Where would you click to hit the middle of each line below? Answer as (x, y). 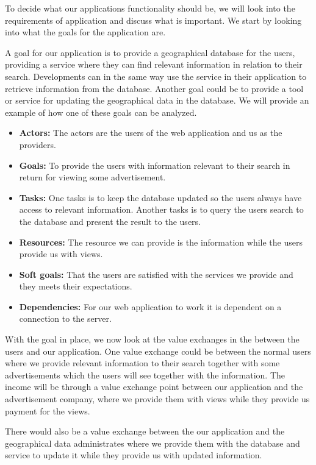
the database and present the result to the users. (110, 221)
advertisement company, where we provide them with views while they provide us (157, 399)
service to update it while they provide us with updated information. (134, 455)
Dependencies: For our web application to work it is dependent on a (150, 306)
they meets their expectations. (76, 286)
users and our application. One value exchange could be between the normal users (158, 351)
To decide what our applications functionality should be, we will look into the (150, 8)
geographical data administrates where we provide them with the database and (153, 443)
